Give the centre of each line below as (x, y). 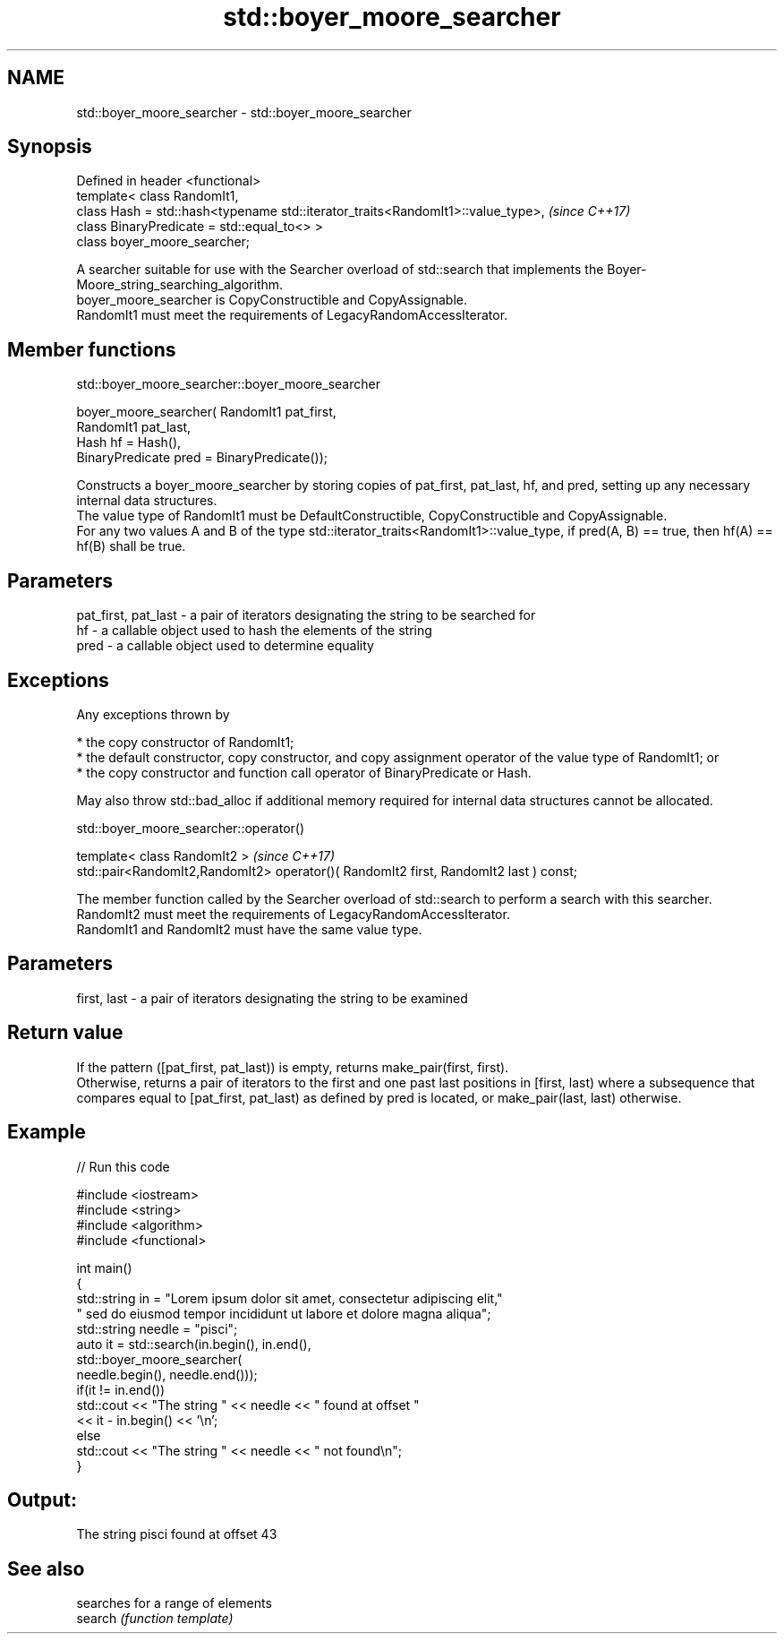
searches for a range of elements (174, 1603)
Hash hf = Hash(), (129, 442)
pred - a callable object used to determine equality (225, 646)
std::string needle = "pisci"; (157, 1328)
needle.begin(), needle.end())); (167, 1374)
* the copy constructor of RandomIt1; (185, 742)
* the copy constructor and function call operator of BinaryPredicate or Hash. (304, 772)
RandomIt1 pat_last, (134, 427)
